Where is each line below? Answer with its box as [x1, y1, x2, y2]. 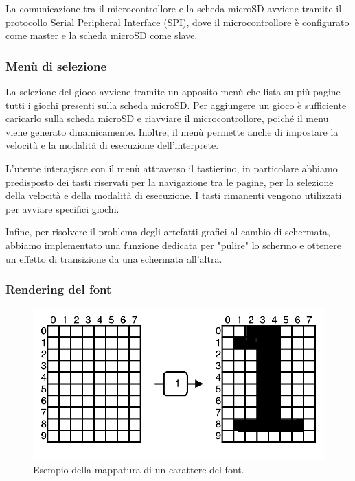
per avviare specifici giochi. [5, 201, 119, 215]
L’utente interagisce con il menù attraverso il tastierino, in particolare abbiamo [5, 161, 338, 175]
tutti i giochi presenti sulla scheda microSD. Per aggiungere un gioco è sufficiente [5, 97, 347, 112]
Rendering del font [5, 281, 112, 298]
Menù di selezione [5, 57, 107, 74]
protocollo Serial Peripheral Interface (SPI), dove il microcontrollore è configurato [5, 14, 350, 29]
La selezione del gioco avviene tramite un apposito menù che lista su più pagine [5, 84, 341, 98]
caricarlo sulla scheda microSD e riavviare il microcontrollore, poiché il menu [5, 111, 329, 126]
